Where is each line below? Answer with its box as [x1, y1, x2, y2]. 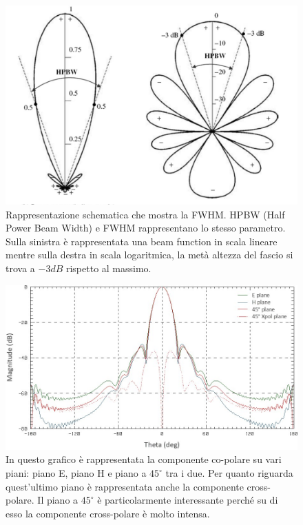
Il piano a [37, 493, 79, 507]
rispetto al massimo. [65, 260, 151, 275]
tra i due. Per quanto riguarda [165, 466, 293, 480]
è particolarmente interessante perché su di [97, 493, 278, 507]
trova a [6, 260, 35, 275]
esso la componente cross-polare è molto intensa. [6, 506, 210, 520]
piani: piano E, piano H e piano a [6, 466, 147, 480]
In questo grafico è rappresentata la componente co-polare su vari [6, 452, 282, 466]
